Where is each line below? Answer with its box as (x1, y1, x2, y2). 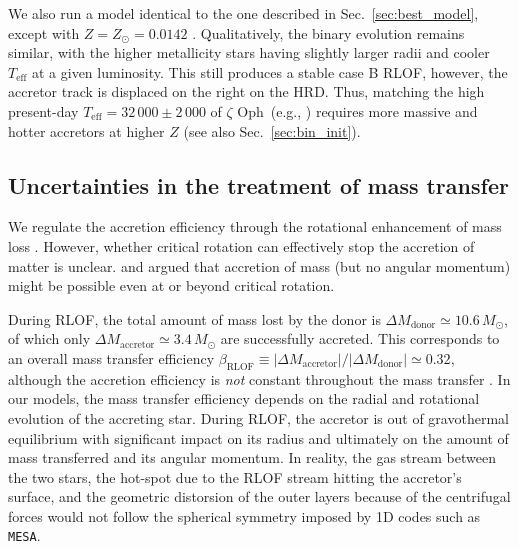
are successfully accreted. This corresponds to (220, 328, 500, 349)
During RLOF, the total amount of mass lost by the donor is (8, 308, 381, 329)
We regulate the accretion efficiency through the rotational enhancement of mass (8, 216, 502, 237)
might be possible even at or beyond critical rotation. (8, 275, 335, 296)
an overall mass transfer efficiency (8, 347, 215, 368)
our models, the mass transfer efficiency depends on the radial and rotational (8, 388, 480, 409)
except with (8, 22, 80, 43)
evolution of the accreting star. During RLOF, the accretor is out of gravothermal (8, 407, 509, 428)
